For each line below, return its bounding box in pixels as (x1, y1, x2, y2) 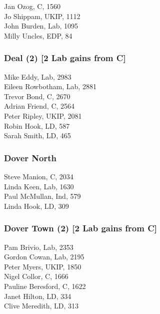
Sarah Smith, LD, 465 (4, 130, 71, 141)
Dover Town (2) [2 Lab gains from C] (4, 222, 157, 234)
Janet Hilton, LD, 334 (4, 290, 71, 301)
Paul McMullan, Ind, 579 (4, 191, 81, 201)
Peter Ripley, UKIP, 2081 (4, 110, 82, 121)
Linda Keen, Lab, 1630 (4, 181, 74, 191)
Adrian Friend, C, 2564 (4, 101, 75, 111)
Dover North (4, 151, 57, 164)
